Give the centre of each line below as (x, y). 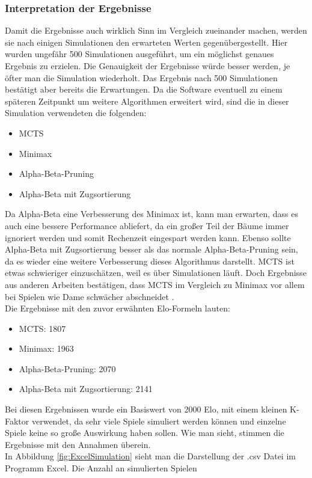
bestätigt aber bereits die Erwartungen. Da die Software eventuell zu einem (144, 89)
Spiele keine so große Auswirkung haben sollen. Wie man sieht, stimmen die (145, 433)
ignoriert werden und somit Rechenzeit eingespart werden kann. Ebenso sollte (148, 237)
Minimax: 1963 (46, 348)
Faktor (17, 421)
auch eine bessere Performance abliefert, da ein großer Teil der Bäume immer (147, 225)
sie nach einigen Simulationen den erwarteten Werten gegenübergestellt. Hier (146, 42)
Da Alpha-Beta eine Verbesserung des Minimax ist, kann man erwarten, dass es (151, 214)
